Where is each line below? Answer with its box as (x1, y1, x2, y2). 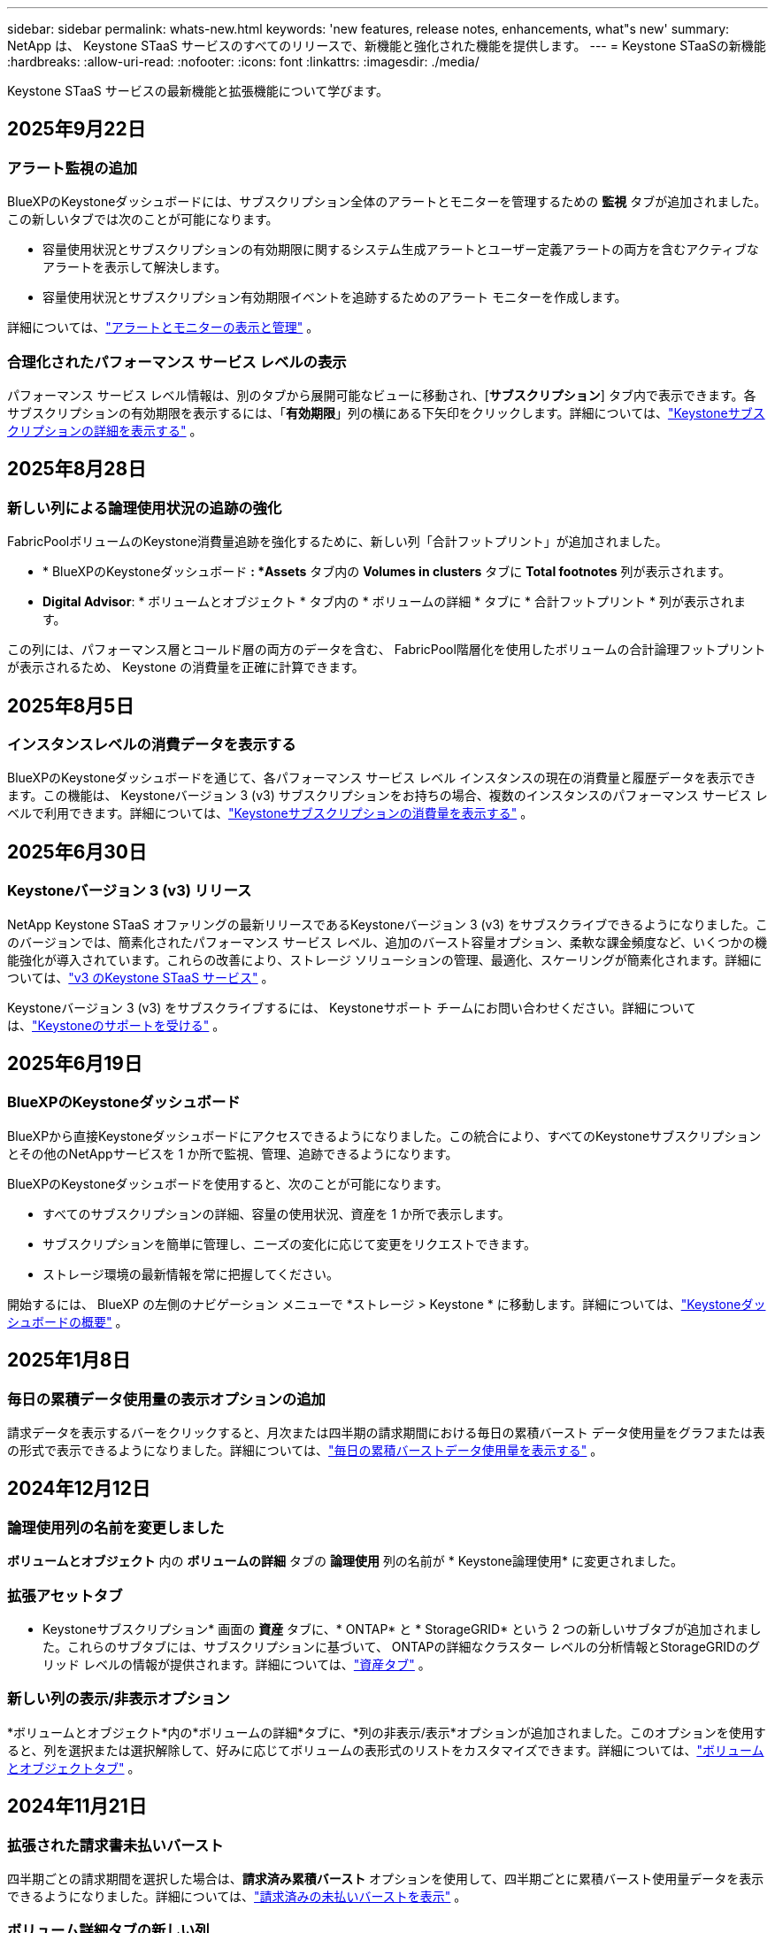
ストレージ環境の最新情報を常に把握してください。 (42, 1266, 339, 1282)
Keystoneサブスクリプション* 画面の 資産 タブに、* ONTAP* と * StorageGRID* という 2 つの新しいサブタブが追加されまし (42, 1621, 762, 1637)
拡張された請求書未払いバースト (7, 1836, 224, 1854)
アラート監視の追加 (7, 158, 138, 177)
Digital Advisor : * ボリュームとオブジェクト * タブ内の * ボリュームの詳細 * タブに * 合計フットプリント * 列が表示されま (42, 594, 746, 610)
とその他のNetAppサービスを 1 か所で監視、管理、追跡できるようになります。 (7, 1145, 458, 1161)
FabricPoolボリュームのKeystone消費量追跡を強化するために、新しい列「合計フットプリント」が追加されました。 (7, 534, 668, 550)
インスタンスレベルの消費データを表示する (7, 735, 296, 754)
